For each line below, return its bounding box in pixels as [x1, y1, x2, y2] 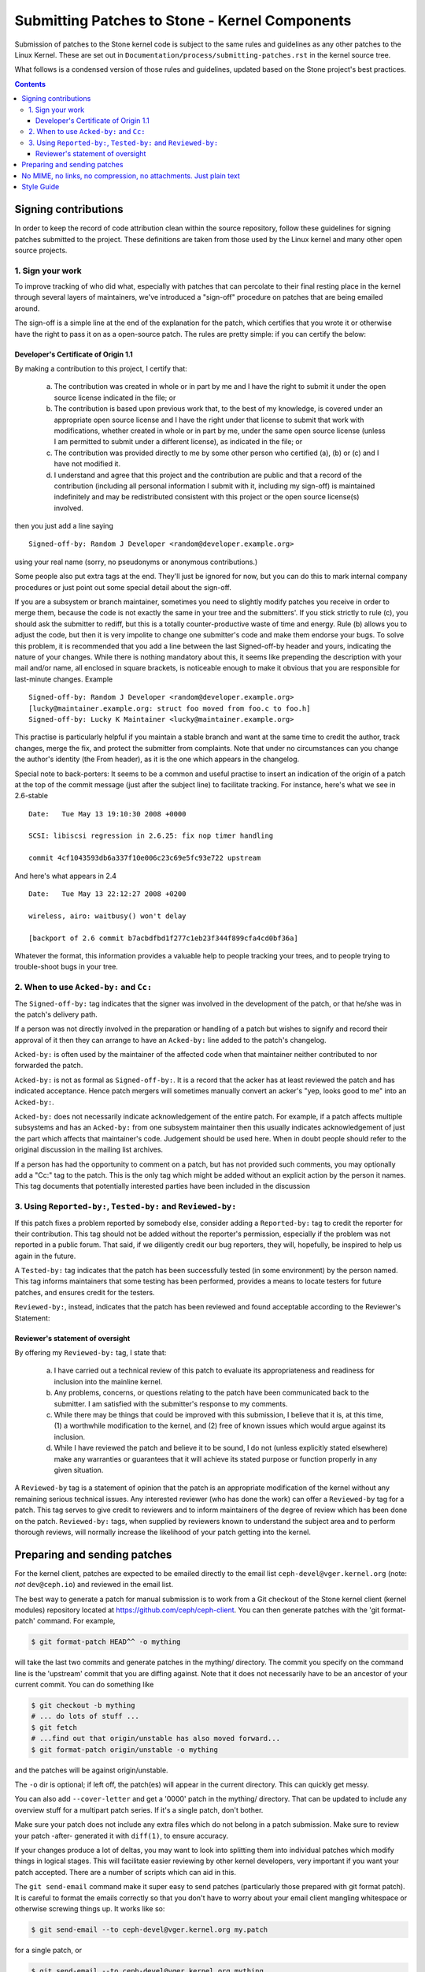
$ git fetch [31, 1723, 78, 1731]
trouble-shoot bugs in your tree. [14, 962, 118, 972]
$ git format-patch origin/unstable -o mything [31, 1745, 218, 1754]
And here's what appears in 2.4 [14, 871, 117, 880]
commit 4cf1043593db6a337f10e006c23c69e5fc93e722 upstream [28, 853, 261, 863]
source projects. [14, 245, 68, 255]
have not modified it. [54, 459, 121, 469]
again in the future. [14, 1251, 76, 1261]
